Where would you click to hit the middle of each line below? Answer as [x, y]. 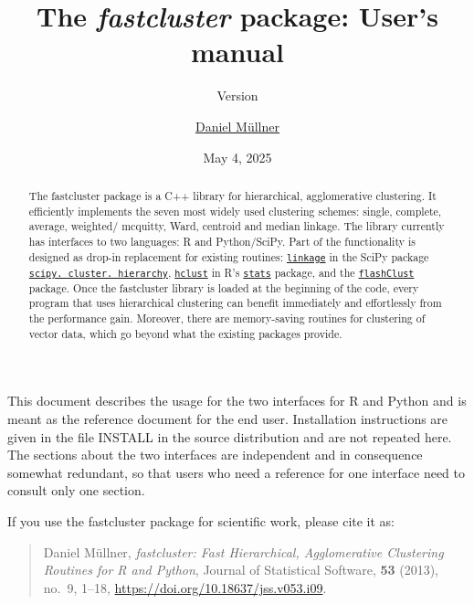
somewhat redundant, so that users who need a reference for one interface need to [237, 472]
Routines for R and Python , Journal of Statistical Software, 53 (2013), [241, 570]
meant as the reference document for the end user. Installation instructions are [228, 419]
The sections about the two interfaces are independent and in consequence [215, 455]
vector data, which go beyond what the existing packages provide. [185, 333]
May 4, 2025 [237, 157]
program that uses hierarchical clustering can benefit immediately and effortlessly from [235, 303]
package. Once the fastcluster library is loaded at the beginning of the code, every [224, 287]
